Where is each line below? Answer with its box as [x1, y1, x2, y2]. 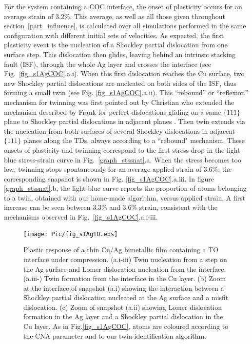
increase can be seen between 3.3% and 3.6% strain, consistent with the [4, 202, 217, 212]
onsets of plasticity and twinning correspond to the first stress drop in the [4, 144, 225, 155]
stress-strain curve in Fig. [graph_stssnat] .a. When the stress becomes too [19, 154, 241, 164]
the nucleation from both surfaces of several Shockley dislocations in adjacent [4, 125, 235, 136]
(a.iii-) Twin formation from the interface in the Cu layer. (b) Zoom [23, 273, 226, 283]
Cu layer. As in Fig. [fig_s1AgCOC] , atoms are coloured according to [23, 321, 229, 331]
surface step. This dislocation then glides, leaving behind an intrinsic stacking [4, 49, 236, 59]
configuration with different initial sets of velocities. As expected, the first [4, 30, 224, 40]
